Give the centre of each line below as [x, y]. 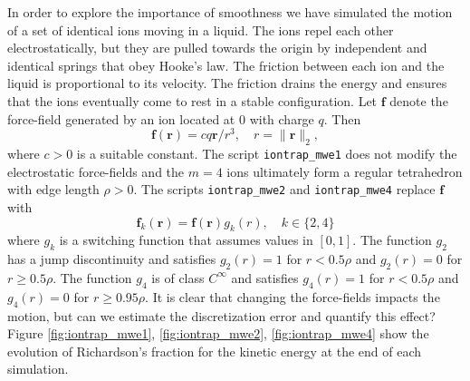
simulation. [38, 369]
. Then [342, 118]
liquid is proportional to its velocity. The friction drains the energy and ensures [227, 83]
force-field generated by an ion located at [121, 118]
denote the [419, 100]
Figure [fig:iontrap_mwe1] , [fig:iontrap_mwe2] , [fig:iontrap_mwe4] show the [218, 333]
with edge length [53, 189]
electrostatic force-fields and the [96, 171]
